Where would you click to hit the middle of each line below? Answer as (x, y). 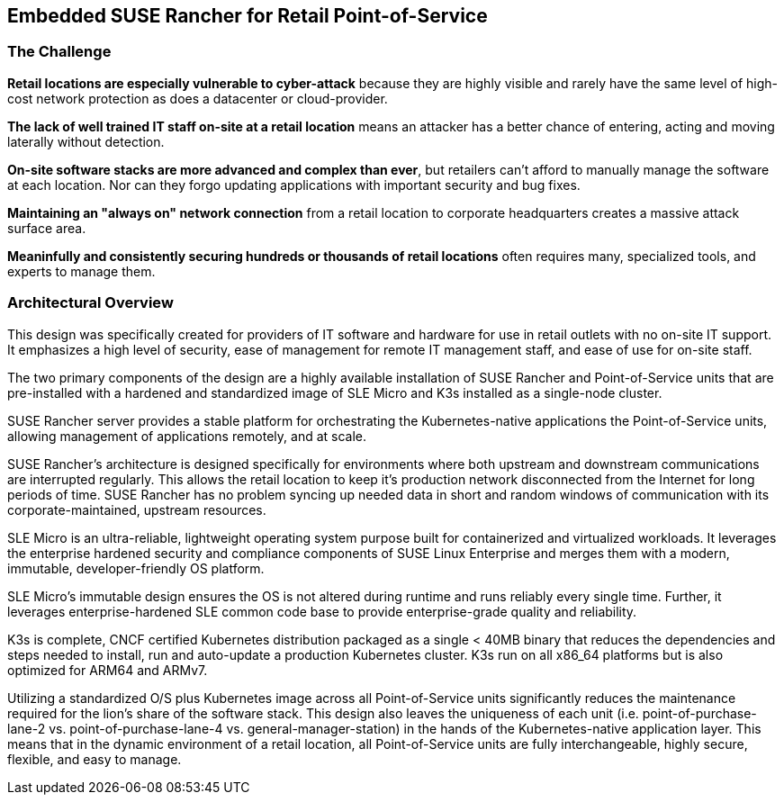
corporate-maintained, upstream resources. (137, 509)
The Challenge (59, 52)
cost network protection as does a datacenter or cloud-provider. (198, 98)
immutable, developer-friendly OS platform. (136, 568)
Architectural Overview (90, 303)
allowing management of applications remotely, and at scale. (187, 436)
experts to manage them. (81, 271)
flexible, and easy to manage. (95, 759)
